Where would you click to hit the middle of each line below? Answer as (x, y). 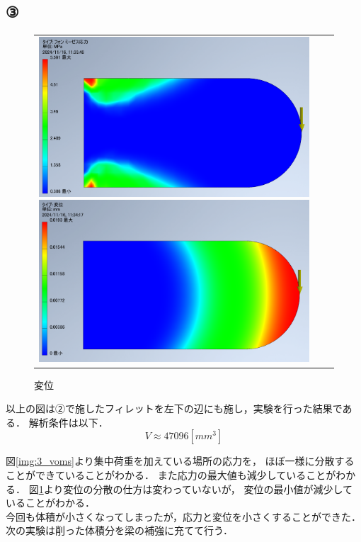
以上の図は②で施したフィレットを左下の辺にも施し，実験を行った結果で (174, 408)
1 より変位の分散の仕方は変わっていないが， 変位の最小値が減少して (196, 489)
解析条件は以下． (68, 422)
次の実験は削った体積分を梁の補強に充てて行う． (119, 530)
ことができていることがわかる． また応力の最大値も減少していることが (171, 475)
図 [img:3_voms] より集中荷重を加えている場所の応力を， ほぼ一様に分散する (180, 461)
